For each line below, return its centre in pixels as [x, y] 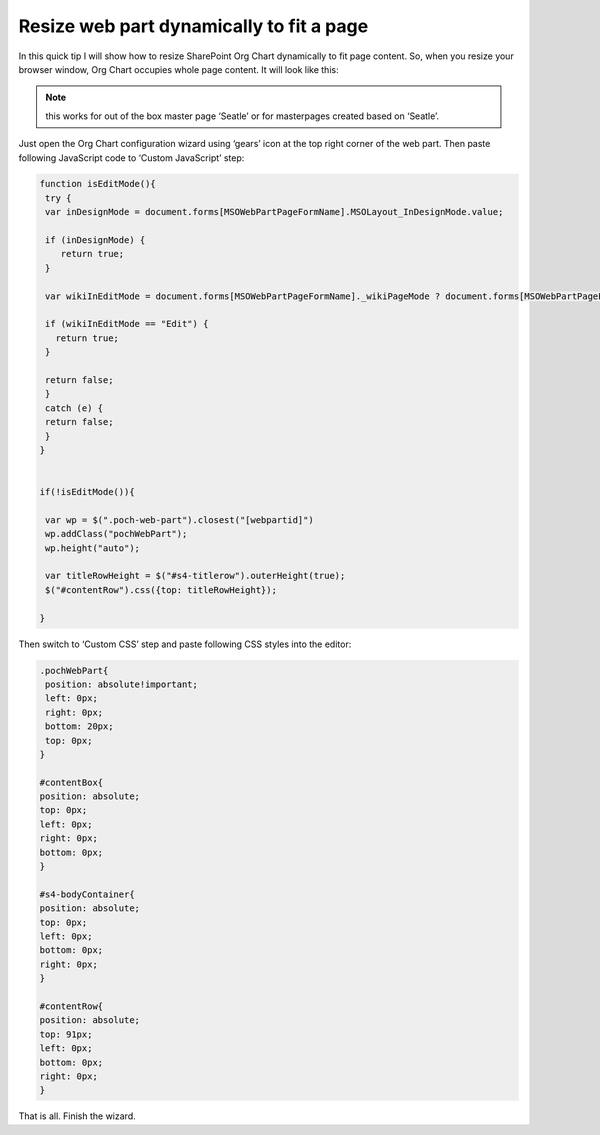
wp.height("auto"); [92, 548]
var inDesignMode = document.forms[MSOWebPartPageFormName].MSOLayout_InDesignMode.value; [274, 212]
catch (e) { [74, 408]
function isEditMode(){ [98, 184]
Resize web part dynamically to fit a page [193, 26]
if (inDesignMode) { [95, 240]
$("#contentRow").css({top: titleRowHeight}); [161, 589]
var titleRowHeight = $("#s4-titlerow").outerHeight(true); [195, 576]
